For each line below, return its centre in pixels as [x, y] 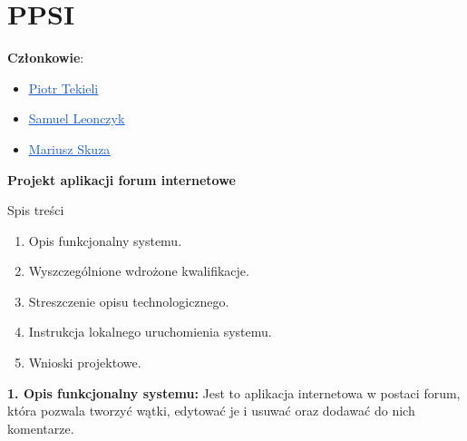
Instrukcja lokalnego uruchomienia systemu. [150, 332]
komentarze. [41, 428]
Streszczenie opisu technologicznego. [129, 301]
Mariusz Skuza [69, 148]
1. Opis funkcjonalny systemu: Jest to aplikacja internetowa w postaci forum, [234, 392]
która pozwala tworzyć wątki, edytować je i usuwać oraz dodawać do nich [211, 411]
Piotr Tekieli [63, 88]
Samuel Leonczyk [77, 118]
